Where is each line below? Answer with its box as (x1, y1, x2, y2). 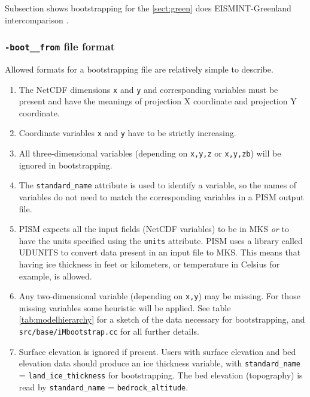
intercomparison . (5, 13, 69, 26)
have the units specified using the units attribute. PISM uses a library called (19, 234, 303, 246)
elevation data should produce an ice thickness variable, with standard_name (19, 357, 301, 369)
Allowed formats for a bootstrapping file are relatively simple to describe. (5, 62, 273, 75)
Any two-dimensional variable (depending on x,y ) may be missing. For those (19, 290, 300, 302)
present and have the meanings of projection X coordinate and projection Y (19, 95, 297, 107)
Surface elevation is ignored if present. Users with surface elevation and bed (19, 345, 296, 357)
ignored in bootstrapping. (19, 158, 113, 171)
